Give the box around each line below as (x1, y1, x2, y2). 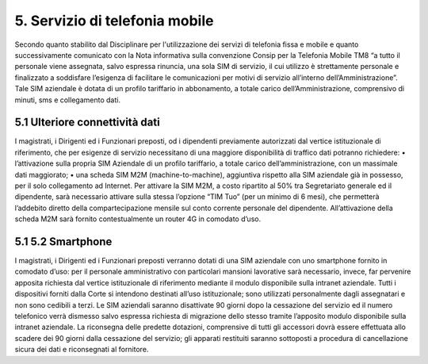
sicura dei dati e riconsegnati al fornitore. (14, 345, 149, 354)
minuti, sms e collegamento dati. (14, 95, 120, 105)
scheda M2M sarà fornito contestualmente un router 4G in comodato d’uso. (14, 214, 262, 224)
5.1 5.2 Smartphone (14, 235, 113, 248)
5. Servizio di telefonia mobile (14, 12, 214, 29)
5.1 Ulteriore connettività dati (14, 116, 160, 129)
